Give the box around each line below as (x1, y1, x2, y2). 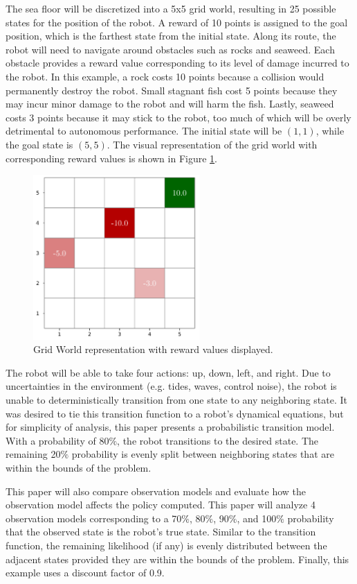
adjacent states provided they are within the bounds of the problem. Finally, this (6, 551, 349, 566)
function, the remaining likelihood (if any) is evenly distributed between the (6, 538, 327, 553)
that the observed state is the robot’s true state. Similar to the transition (6, 524, 316, 539)
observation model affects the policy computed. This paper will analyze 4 (6, 497, 315, 512)
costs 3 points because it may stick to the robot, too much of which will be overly (6, 110, 351, 124)
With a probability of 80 (6, 433, 109, 447)
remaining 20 (6, 447, 61, 461)
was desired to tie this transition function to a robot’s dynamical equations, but (6, 406, 344, 420)
